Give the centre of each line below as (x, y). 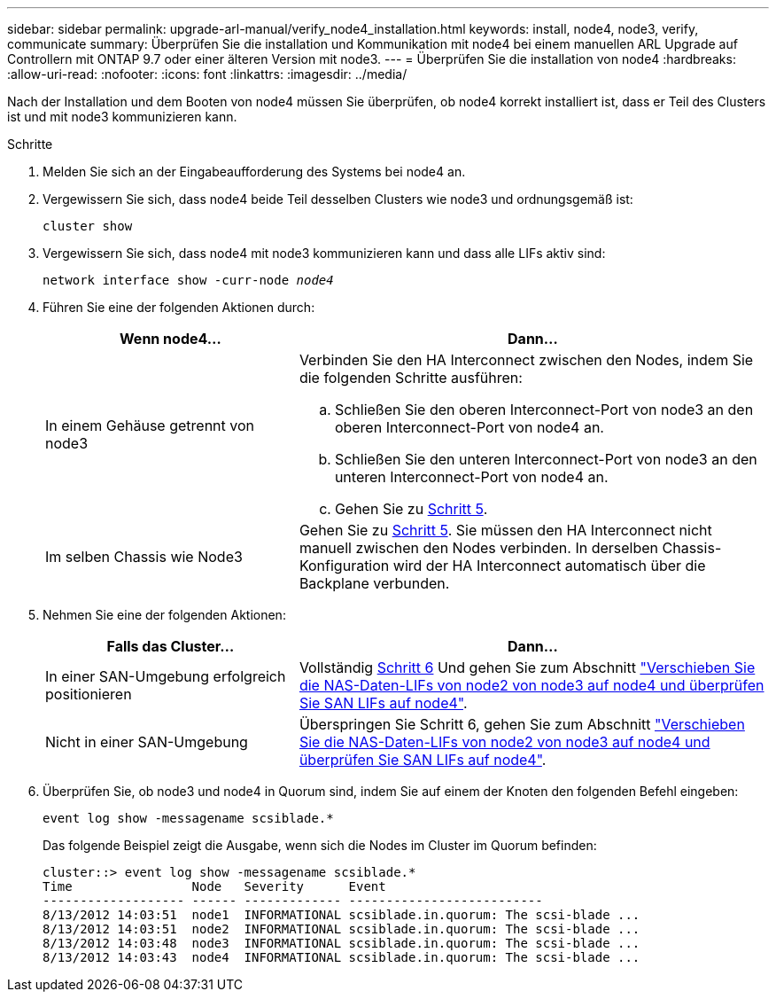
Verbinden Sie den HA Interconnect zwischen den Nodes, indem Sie (526, 360)
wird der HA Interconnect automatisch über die (549, 566)
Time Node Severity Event (214, 886)
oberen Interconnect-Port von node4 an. (469, 427)
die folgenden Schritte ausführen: (411, 378)
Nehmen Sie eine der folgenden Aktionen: (164, 615)
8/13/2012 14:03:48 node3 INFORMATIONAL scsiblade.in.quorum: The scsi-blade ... (341, 943)
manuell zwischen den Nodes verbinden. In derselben (479, 548)
